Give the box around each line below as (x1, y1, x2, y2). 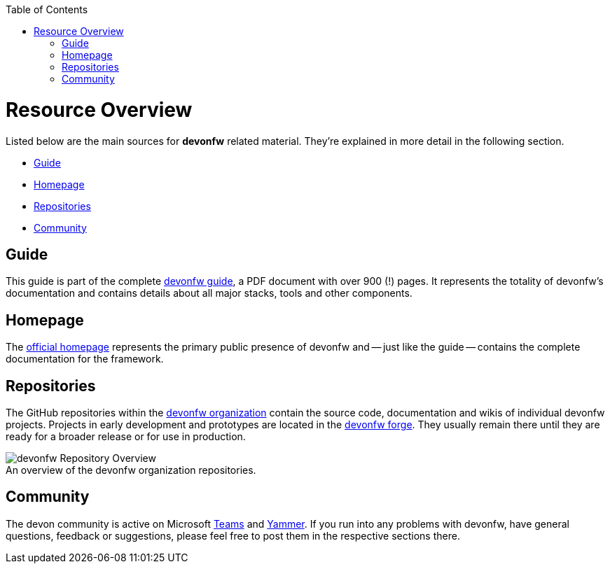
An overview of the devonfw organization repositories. (6, 464, 256, 477)
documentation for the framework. (6, 353, 164, 365)
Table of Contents (6, 3, 88, 15)
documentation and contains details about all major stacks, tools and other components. (6, 287, 413, 300)
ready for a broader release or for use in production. (6, 430, 246, 443)
